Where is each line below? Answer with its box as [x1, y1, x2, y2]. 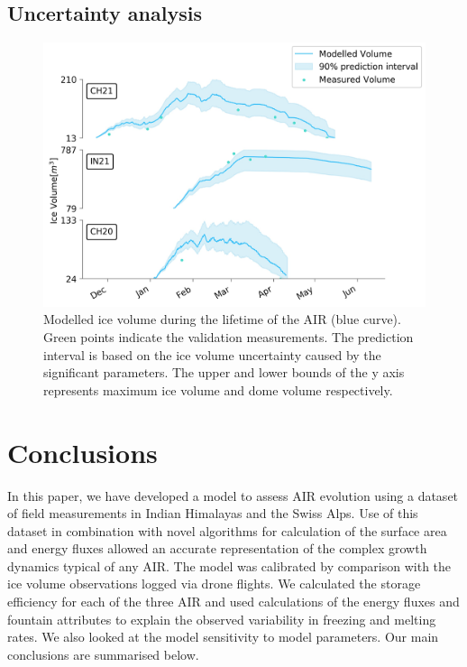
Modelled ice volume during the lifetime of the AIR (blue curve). [43, 310, 401, 329]
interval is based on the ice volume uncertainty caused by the [43, 345, 381, 364]
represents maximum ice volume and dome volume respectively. [43, 380, 393, 399]
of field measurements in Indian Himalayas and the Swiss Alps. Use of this [7, 504, 418, 523]
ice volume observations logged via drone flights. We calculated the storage [7, 574, 421, 593]
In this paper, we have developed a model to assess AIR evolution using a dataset [7, 486, 459, 505]
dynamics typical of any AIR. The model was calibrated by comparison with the [7, 556, 452, 575]
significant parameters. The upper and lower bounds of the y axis [43, 363, 405, 382]
